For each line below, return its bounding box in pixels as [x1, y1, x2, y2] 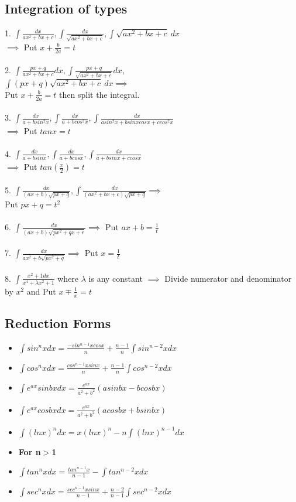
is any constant [88, 272, 143, 284]
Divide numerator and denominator [164, 272, 292, 284]
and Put [26, 285, 56, 297]
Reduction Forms [5, 313, 111, 332]
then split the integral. [59, 88, 140, 100]
